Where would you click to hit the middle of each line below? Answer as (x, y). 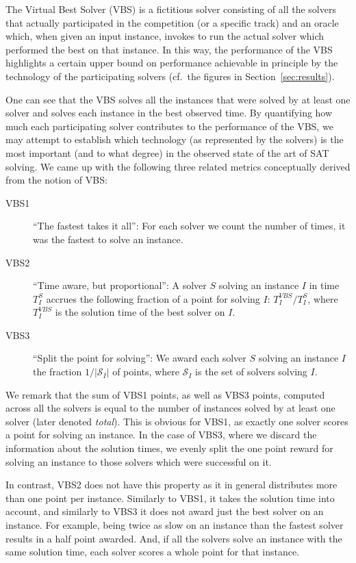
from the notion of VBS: (56, 180)
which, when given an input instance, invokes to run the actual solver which (165, 36)
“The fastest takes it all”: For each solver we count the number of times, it (189, 226)
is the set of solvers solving (251, 372)
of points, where (146, 372)
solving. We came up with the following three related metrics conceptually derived (178, 166)
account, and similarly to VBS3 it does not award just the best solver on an (165, 511)
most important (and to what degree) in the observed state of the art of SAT (167, 152)
